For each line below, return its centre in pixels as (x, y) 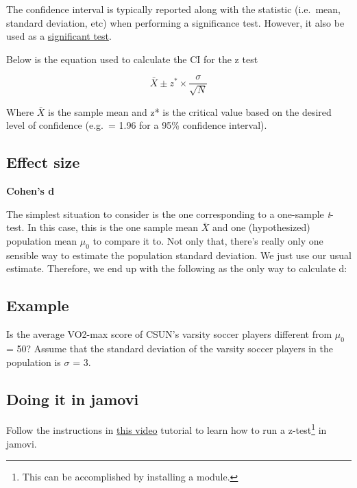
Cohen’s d (30, 191)
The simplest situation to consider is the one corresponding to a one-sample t (169, 213)
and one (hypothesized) (261, 227)
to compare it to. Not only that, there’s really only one (208, 241)
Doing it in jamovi (73, 399)
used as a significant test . (59, 36)
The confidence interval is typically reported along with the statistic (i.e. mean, (174, 9)
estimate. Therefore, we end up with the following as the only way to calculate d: (177, 268)
